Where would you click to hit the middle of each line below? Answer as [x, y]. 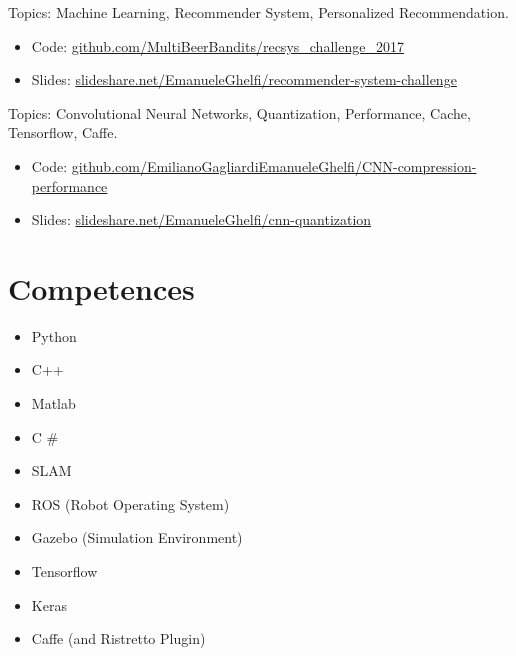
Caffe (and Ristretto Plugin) [118, 638]
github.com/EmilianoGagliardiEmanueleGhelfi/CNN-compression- [274, 165]
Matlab [53, 403]
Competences [101, 287]
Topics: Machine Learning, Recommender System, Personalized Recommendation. [258, 12]
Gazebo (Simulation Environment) [137, 537]
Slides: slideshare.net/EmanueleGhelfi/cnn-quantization [201, 219]
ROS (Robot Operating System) [130, 503]
